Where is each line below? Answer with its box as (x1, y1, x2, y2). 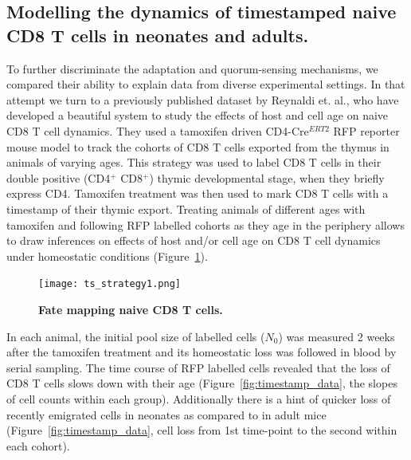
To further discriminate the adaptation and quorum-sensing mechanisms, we (6, 60, 378, 77)
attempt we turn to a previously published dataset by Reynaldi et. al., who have (6, 91, 399, 108)
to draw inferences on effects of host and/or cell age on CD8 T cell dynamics (6, 232, 381, 249)
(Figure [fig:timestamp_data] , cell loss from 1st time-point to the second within (6, 422, 397, 438)
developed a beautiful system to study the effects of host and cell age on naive (6, 107, 389, 124)
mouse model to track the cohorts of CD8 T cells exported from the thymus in (6, 138, 389, 155)
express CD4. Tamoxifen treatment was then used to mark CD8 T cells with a (6, 185, 389, 202)
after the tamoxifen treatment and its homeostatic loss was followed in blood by (6, 344, 397, 360)
